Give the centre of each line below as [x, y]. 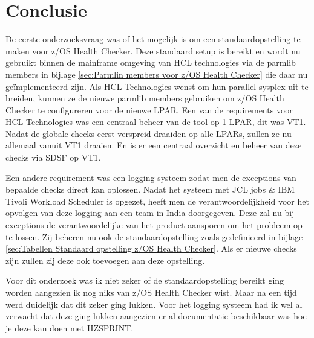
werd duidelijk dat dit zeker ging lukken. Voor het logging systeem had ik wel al [154, 304]
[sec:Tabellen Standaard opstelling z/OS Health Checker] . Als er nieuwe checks [151, 248]
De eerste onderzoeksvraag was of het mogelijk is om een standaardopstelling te [153, 39]
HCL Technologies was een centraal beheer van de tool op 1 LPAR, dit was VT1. [156, 122]
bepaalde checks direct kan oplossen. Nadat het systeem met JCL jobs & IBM [150, 189]
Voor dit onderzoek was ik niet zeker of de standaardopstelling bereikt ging [145, 280]
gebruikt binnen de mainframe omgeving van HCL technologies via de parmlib [151, 62]
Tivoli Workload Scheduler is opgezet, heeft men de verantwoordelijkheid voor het [157, 201]
